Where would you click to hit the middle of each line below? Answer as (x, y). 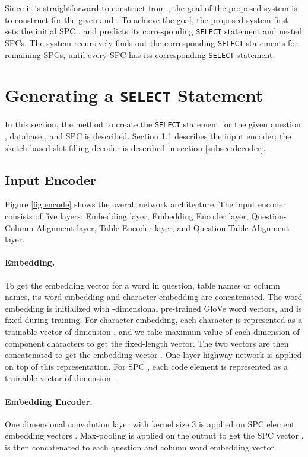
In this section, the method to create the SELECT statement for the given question (153, 124)
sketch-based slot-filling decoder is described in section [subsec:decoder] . (135, 147)
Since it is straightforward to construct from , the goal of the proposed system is (151, 8)
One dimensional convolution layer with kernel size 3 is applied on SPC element (150, 424)
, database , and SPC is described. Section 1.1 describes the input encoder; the (148, 136)
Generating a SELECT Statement (134, 95)
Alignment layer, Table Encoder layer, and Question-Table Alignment (163, 227)
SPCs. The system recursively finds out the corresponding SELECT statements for (151, 42)
